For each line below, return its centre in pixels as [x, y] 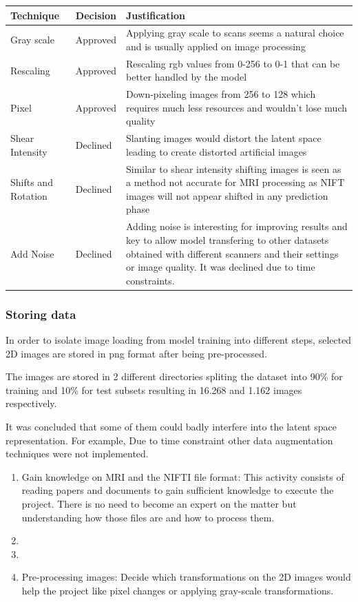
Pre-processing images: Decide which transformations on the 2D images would [186, 577]
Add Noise [32, 253]
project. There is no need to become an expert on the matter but [159, 503]
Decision [96, 15]
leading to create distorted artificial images [216, 151]
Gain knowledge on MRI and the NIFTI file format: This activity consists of [183, 476]
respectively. [31, 403]
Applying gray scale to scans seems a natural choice [235, 33]
